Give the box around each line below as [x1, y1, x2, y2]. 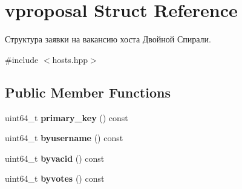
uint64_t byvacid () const [5, 151, 105, 164]
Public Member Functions [5, 82, 171, 101]
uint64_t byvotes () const [5, 172, 105, 185]
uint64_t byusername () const [5, 131, 123, 144]
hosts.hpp [52, 53, 88, 65]
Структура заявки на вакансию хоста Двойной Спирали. [5, 33, 211, 45]
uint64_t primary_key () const [5, 111, 128, 124]
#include [5, 53, 39, 65]
